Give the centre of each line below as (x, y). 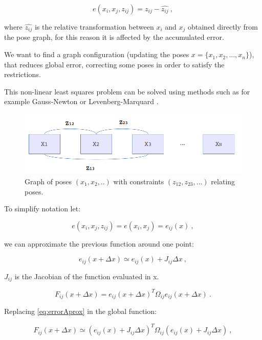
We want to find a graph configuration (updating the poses (97, 54)
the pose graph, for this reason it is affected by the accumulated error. (114, 37)
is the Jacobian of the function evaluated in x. (87, 276)
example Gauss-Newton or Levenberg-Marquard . (81, 101)
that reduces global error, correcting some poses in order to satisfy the (114, 64)
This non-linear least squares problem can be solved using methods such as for (127, 91)
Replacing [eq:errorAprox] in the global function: (80, 311)
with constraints (139, 181)
